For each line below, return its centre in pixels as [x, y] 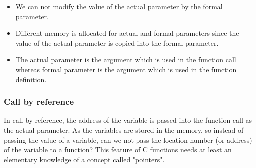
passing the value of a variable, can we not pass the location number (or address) [128, 140]
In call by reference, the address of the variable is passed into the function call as [128, 120]
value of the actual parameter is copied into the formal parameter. [117, 43]
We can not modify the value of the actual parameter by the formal [119, 6]
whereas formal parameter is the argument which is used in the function [126, 69]
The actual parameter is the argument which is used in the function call [126, 60]
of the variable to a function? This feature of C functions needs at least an [118, 150]
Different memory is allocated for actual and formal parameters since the [127, 33]
